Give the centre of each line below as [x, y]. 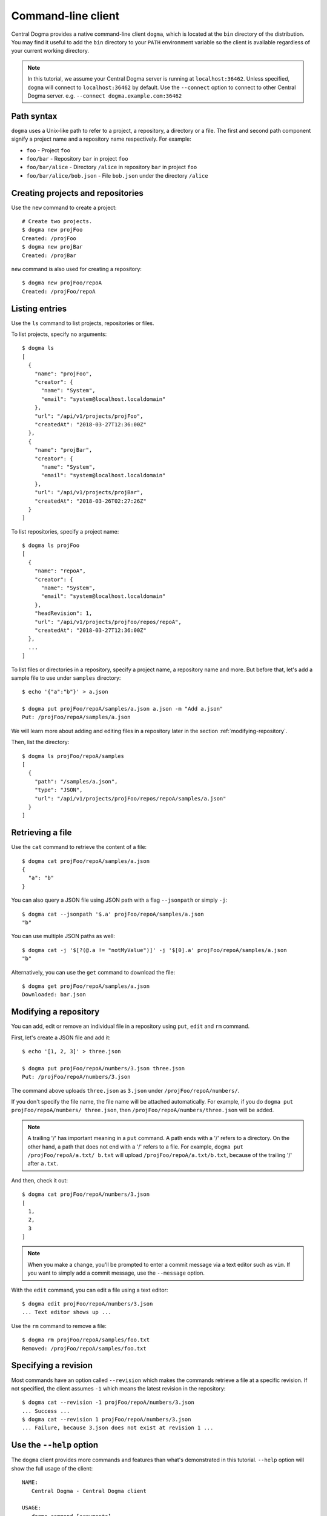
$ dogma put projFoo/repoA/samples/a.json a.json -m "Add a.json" [123, 709]
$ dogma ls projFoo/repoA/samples [73, 756]
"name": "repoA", [60, 571]
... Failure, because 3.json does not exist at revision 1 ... [118, 1428]
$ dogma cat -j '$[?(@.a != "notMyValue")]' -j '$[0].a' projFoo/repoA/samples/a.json [154, 950]
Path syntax [34, 116]
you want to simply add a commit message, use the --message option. [116, 1273]
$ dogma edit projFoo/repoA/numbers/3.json [88, 1304]
